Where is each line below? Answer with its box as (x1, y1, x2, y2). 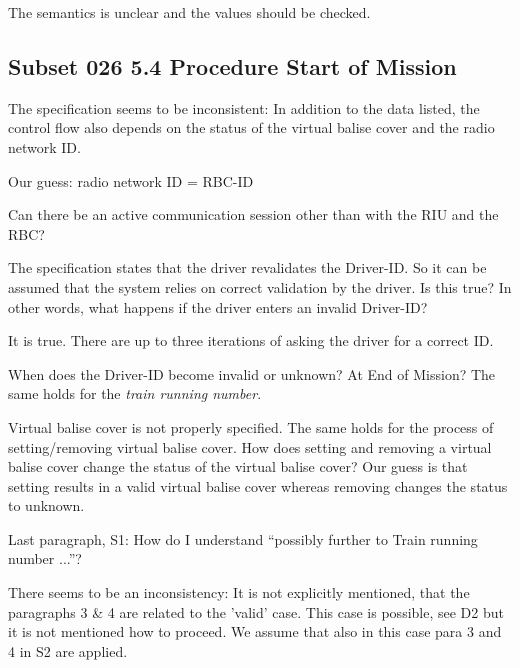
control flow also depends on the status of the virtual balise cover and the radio (8, 117, 495, 138)
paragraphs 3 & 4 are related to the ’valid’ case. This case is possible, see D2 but (8, 601, 504, 622)
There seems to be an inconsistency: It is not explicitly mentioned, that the (8, 582, 470, 603)
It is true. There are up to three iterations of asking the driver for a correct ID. (8, 330, 494, 351)
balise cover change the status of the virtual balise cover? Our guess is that (8, 456, 468, 477)
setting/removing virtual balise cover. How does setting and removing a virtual (8, 436, 492, 457)
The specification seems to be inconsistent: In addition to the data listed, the (8, 97, 480, 118)
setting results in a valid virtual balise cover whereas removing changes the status (8, 475, 508, 496)
